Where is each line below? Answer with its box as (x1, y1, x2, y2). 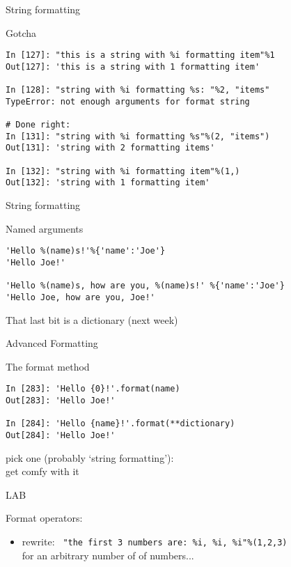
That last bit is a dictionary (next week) (6, 312, 178, 327)
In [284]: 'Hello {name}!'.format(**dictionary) (6, 419, 235, 429)
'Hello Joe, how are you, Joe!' (6, 292, 155, 302)
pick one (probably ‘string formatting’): (6, 450, 174, 465)
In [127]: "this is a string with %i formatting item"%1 (6, 50, 275, 61)
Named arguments (6, 221, 84, 235)
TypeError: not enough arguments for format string (6, 96, 250, 107)
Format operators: (6, 511, 83, 525)
